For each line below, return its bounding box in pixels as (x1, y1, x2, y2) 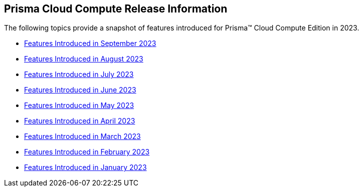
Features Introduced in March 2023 (24, 132, 141, 141)
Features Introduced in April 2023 (24, 116, 135, 125)
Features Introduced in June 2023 (24, 85, 136, 94)
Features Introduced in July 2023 (24, 70, 134, 79)
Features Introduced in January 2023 (24, 163, 147, 172)
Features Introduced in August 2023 (24, 54, 143, 63)
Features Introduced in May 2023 (24, 101, 134, 110)
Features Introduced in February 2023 (24, 147, 150, 156)
